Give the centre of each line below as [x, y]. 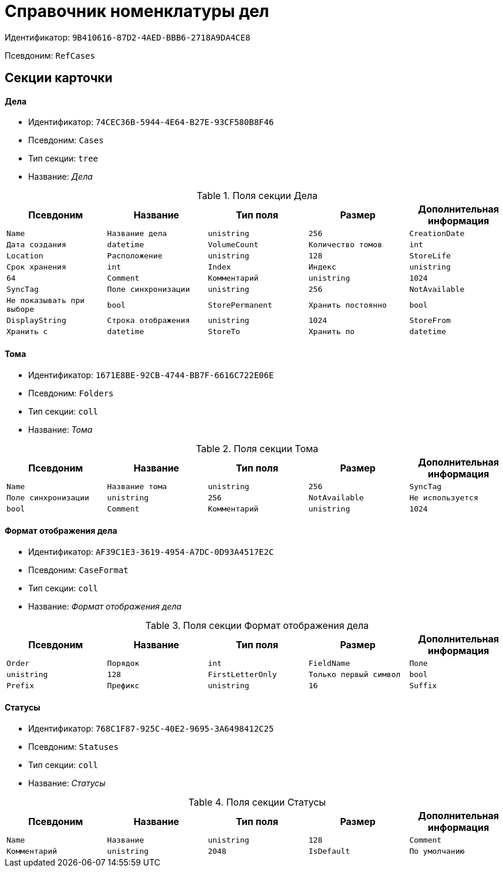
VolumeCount [233, 245]
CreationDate [437, 234]
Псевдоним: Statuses [73, 747]
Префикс [123, 685]
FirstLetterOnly [242, 674]
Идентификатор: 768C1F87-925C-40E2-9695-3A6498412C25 [151, 729]
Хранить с [27, 332]
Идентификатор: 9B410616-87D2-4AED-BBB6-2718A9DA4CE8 [128, 37]
